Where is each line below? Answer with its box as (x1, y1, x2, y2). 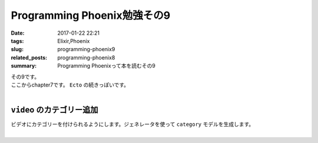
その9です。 (11, 73, 40, 80)
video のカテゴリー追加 (11, 105, 98, 115)
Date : (11, 29, 25, 36)
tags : (11, 37, 24, 44)
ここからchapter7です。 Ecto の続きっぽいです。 (11, 81, 130, 88)
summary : (11, 62, 37, 69)
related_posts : (11, 54, 47, 61)
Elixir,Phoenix (57, 37, 90, 44)
